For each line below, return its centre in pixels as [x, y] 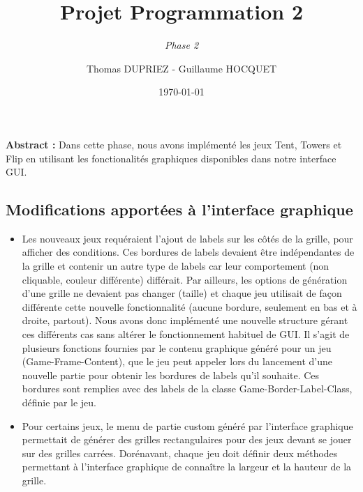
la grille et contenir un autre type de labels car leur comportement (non [176, 266]
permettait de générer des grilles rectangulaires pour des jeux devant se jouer [187, 439]
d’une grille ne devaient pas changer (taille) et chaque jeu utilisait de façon [182, 293]
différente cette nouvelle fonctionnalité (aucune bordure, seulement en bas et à [190, 306]
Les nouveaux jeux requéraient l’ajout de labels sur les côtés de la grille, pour [187, 238]
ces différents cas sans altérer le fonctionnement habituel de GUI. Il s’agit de [186, 334]
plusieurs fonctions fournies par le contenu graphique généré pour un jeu [177, 347]
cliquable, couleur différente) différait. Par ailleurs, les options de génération [185, 279]
